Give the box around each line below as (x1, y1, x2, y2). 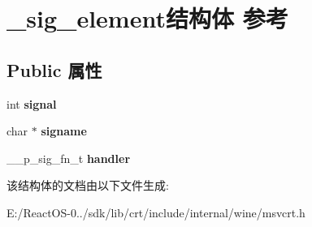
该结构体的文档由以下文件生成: (6, 177, 169, 194)
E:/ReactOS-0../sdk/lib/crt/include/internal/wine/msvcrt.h (6, 203, 305, 221)
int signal (6, 95, 57, 112)
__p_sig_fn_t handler (6, 149, 131, 166)
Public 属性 (6, 57, 102, 82)
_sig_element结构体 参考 (6, 2, 288, 35)
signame (41, 122, 87, 139)
